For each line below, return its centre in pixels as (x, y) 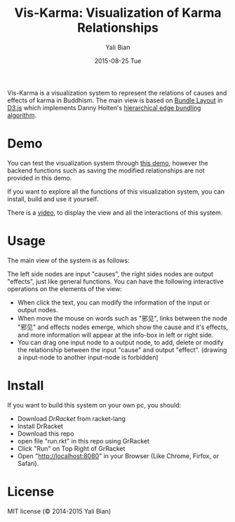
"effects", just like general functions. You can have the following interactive (116, 281)
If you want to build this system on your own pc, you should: (94, 405)
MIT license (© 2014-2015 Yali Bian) (59, 511)
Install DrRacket (40, 426)
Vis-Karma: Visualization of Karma (118, 13)
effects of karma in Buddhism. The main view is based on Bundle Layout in (115, 100)
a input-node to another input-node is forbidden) (88, 357)
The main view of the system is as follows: (68, 260)
